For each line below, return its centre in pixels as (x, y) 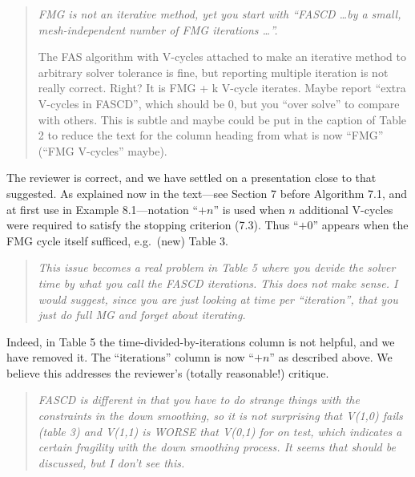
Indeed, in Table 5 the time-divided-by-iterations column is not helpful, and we (201, 341)
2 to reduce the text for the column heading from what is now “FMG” (211, 135)
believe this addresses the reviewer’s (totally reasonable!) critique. (168, 372)
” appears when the (361, 225)
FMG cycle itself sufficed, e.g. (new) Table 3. (117, 240)
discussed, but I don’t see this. (111, 462)
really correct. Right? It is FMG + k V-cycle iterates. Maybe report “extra (222, 88)
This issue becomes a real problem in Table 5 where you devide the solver (217, 267)
